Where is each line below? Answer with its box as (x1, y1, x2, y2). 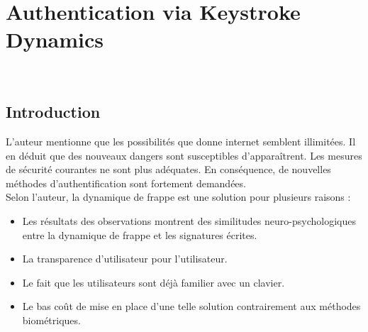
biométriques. (22, 313, 81, 328)
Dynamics (6, 25, 104, 54)
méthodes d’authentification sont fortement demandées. (6, 175, 246, 190)
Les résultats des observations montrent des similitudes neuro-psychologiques (22, 214, 356, 228)
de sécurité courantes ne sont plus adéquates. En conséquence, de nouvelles (6, 162, 331, 177)
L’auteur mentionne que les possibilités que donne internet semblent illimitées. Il (6, 134, 356, 149)
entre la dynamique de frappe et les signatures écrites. (22, 227, 257, 242)
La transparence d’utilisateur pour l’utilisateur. (22, 251, 228, 266)
